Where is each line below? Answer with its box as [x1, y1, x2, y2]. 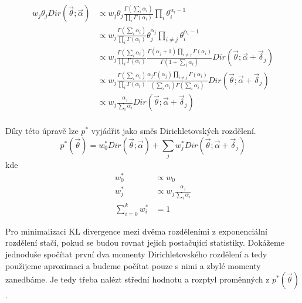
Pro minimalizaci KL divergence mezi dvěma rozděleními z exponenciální [5, 225, 267, 237]
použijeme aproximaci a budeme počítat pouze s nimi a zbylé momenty [5, 259, 261, 271]
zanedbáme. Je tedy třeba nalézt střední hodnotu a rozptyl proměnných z [5, 273, 270, 285]
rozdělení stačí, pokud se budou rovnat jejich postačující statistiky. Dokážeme [5, 236, 284, 249]
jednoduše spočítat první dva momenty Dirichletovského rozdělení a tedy [5, 247, 267, 260]
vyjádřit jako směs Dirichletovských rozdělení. [91, 125, 256, 137]
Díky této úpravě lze [5, 125, 79, 137]
